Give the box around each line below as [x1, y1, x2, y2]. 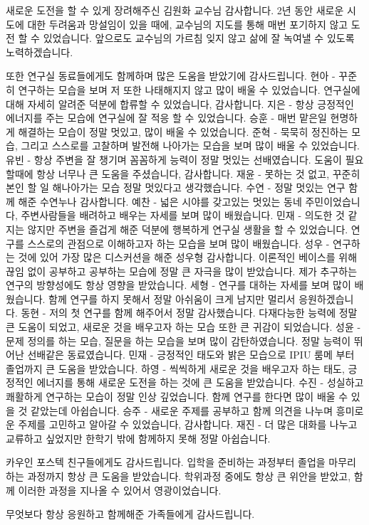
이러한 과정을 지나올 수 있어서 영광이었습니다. [18, 482, 222, 497]
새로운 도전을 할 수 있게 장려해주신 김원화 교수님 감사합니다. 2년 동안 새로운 [6, 3, 344, 17]
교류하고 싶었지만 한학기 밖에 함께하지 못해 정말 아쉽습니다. [6, 430, 271, 445]
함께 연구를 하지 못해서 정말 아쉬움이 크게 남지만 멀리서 [48, 291, 296, 306]
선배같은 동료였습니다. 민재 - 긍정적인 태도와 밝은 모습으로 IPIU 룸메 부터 [27, 347, 355, 362]
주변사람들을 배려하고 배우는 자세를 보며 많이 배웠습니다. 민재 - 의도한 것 [21, 208, 345, 223]
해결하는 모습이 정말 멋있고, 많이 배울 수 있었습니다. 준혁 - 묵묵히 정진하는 [18, 124, 348, 139]
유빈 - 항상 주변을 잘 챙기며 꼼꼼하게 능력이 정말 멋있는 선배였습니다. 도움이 [6, 152, 342, 166]
